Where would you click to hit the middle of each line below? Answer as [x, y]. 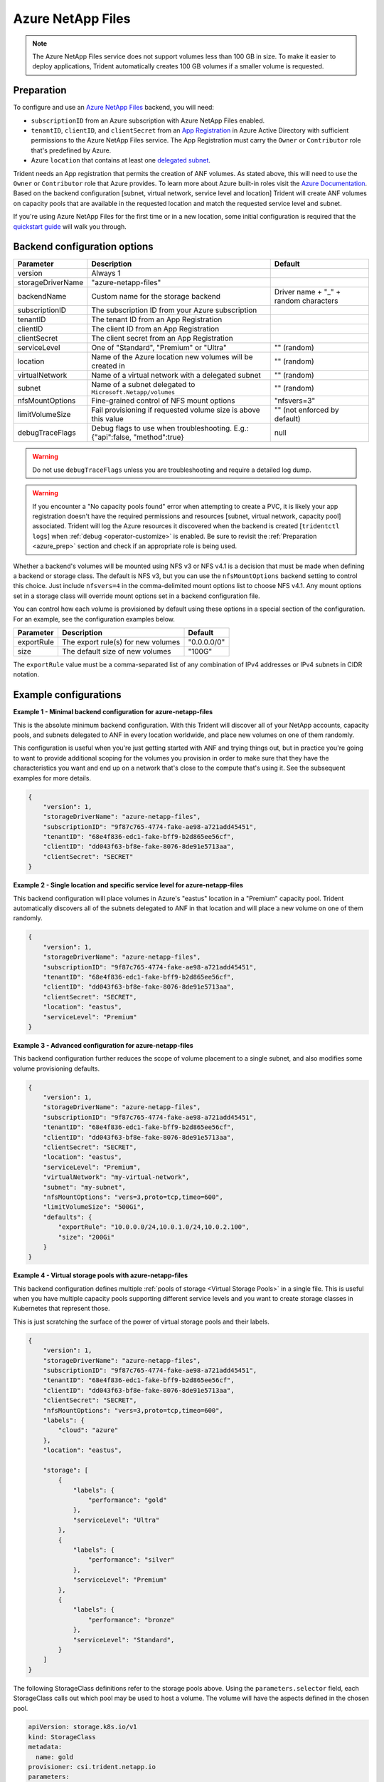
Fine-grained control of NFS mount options [163, 401]
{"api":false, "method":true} [138, 437]
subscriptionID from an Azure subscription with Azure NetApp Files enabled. [148, 120]
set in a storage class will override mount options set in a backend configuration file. [137, 596]
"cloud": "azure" [88, 1430]
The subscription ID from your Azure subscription [174, 310]
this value [107, 419]
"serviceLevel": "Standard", [124, 1640]
